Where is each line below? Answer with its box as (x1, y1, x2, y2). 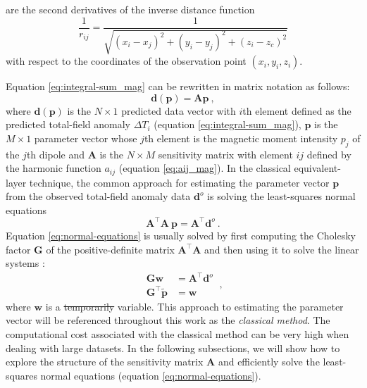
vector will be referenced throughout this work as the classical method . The (6, 313, 330, 327)
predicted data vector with (121, 103, 236, 118)
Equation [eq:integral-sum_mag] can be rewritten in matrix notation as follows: (6, 79, 350, 94)
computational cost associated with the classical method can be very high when (6, 326, 349, 341)
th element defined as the (242, 103, 352, 118)
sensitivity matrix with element (158, 146, 293, 161)
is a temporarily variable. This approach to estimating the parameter (45, 299, 344, 313)
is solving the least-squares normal (207, 189, 356, 204)
